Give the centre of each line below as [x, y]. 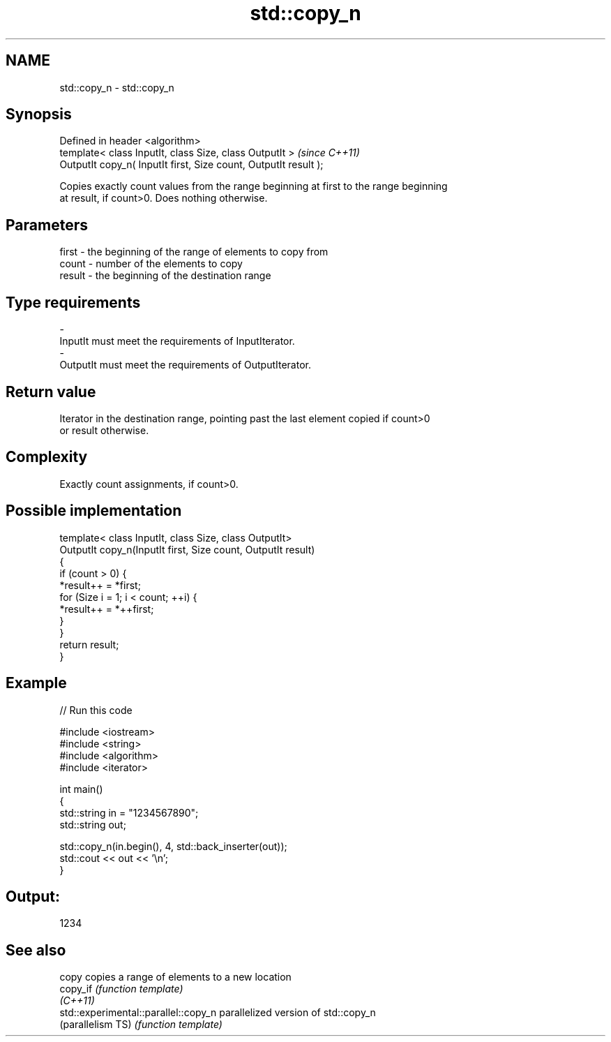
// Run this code [96, 710]
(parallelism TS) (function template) [141, 1025]
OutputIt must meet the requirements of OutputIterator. [185, 365]
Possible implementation [94, 511]
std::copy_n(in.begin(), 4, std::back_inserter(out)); [173, 846]
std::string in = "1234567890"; [129, 812]
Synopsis [39, 114]
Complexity [47, 457]
